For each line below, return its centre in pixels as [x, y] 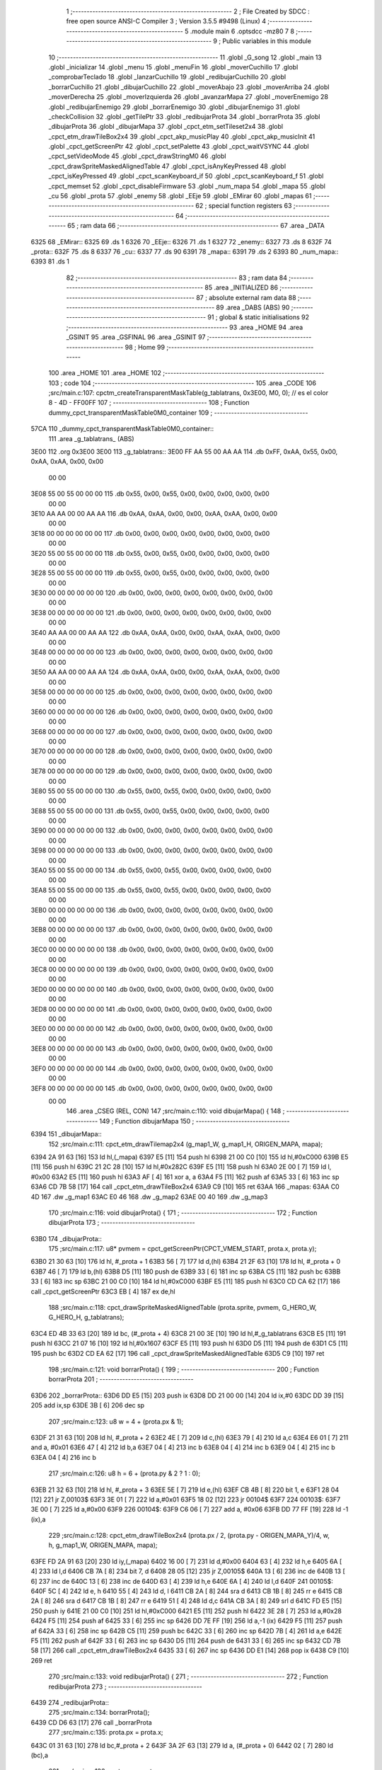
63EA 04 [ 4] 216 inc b [64, 1457]
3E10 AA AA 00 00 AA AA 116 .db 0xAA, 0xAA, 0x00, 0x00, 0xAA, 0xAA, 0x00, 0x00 [154, 513]
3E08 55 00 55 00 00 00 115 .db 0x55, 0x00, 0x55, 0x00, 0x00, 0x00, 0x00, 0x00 [150, 494]
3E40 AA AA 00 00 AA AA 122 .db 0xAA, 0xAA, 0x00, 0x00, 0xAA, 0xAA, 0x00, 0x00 [156, 632]
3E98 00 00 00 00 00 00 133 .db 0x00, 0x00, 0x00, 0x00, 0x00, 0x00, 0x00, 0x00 [152, 850]
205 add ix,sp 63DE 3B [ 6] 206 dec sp [88, 1405]
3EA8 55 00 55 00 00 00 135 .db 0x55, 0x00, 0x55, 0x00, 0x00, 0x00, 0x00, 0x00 [151, 890]
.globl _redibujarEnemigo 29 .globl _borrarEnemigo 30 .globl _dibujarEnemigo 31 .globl [174, 107]
